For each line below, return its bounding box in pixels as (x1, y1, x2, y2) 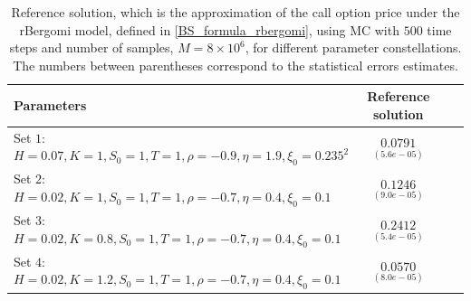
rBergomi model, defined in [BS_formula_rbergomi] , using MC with (19, 20, 399, 39)
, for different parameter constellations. (245, 38, 462, 57)
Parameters (14, 96, 87, 115)
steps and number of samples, (9, 38, 174, 57)
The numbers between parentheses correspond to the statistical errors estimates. (13, 55, 458, 74)
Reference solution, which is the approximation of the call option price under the (11, 3, 460, 21)
